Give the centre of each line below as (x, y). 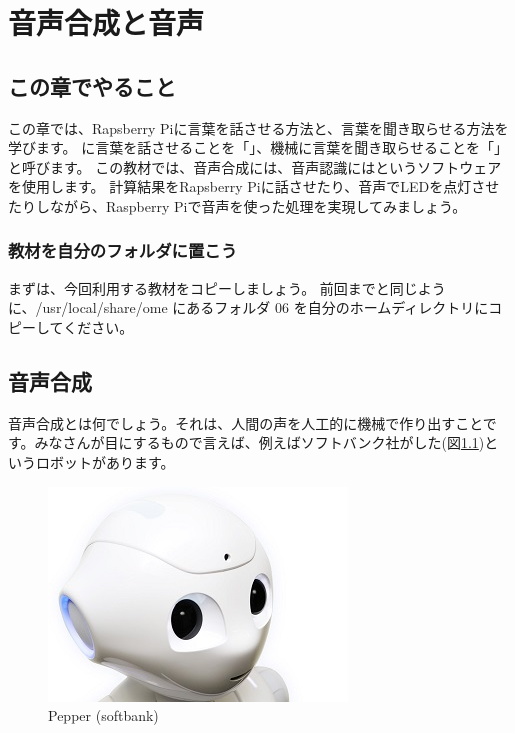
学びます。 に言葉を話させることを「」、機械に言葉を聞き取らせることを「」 (258, 147)
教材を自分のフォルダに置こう (123, 250)
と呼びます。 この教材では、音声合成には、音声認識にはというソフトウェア (255, 166)
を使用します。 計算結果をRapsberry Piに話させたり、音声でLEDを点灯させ (254, 186)
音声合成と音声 (106, 22)
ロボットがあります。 (105, 461)
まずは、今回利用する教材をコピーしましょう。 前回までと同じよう (227, 287)
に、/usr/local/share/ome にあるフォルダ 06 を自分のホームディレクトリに (248, 307)
